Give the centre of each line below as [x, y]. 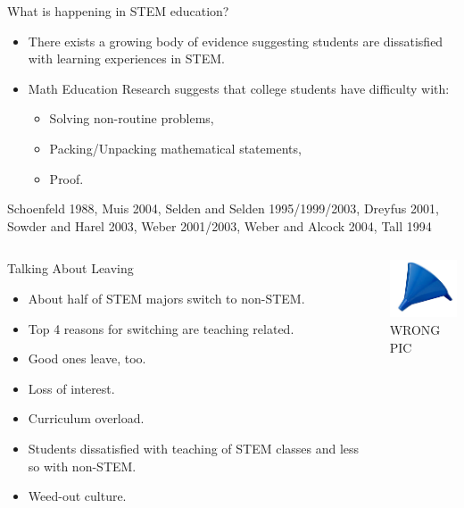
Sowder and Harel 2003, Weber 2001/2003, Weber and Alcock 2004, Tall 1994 [220, 225]
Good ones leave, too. [87, 358]
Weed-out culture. [77, 496]
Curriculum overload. [86, 418]
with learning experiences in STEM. [126, 58]
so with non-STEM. [82, 466]
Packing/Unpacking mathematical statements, [175, 148]
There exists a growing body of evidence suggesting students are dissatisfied [236, 41]
